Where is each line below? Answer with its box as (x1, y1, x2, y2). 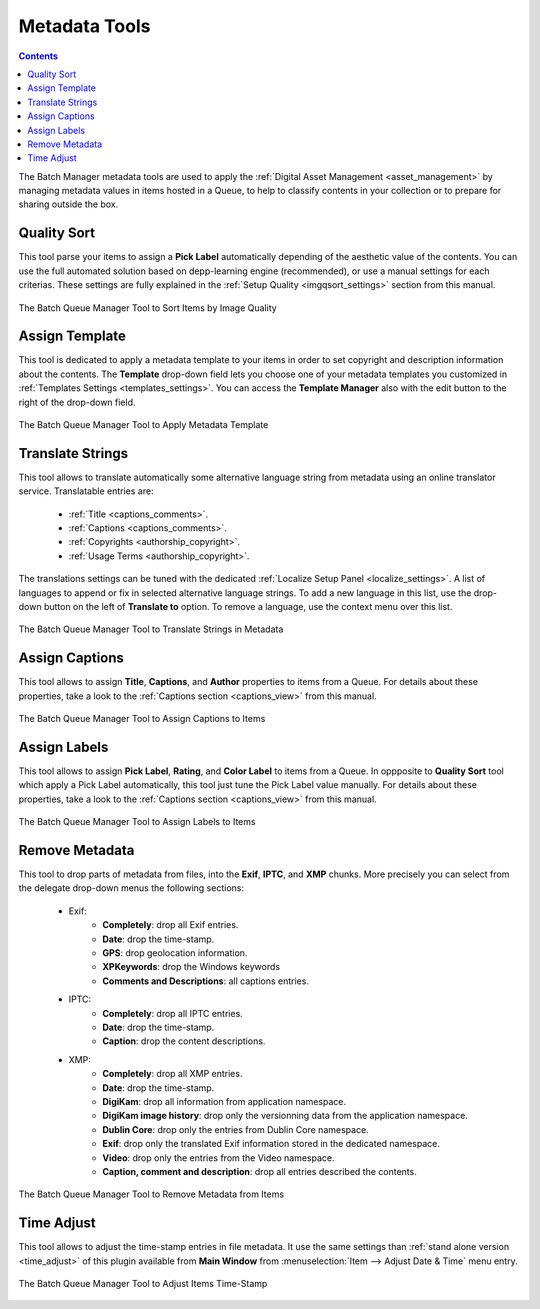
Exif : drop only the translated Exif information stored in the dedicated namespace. (102, 1138, 440, 1150)
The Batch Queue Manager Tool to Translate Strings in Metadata (18, 623, 284, 635)
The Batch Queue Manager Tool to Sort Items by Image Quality (18, 301, 277, 314)
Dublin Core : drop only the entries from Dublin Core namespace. (102, 1123, 369, 1135)
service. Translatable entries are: (18, 485, 154, 497)
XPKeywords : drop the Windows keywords (102, 961, 280, 973)
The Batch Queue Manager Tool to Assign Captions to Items (18, 713, 266, 725)
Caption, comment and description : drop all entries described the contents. (102, 1165, 417, 1177)
